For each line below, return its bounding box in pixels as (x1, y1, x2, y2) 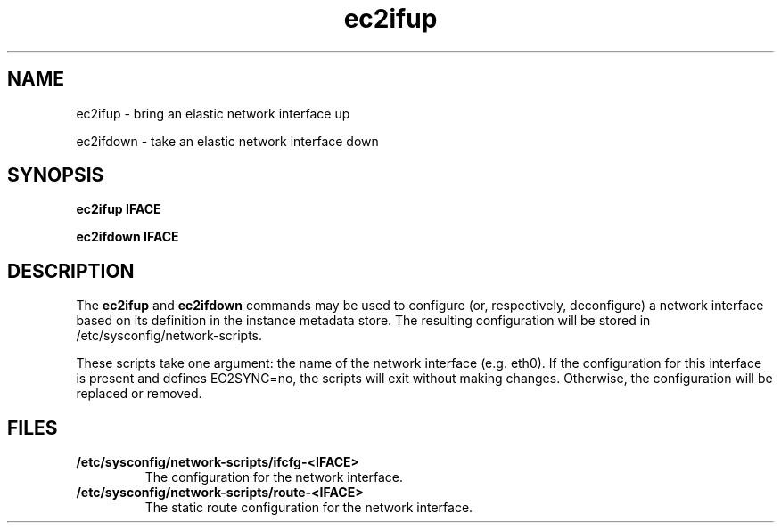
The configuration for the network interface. (144, 469, 404, 485)
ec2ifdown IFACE (76, 229, 179, 245)
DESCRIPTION (7, 259, 135, 282)
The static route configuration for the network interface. (144, 500, 473, 516)
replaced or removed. (76, 386, 202, 402)
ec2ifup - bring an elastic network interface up (76, 105, 350, 121)
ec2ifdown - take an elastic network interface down (76, 133, 379, 149)
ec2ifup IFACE (76, 201, 161, 217)
